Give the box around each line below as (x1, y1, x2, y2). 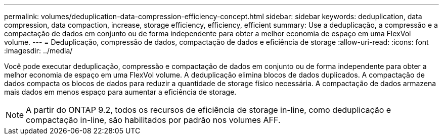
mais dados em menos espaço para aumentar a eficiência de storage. (4, 88, 237, 96)
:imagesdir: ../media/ (4, 46, 73, 55)
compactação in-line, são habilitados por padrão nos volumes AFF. (26, 115, 281, 125)
